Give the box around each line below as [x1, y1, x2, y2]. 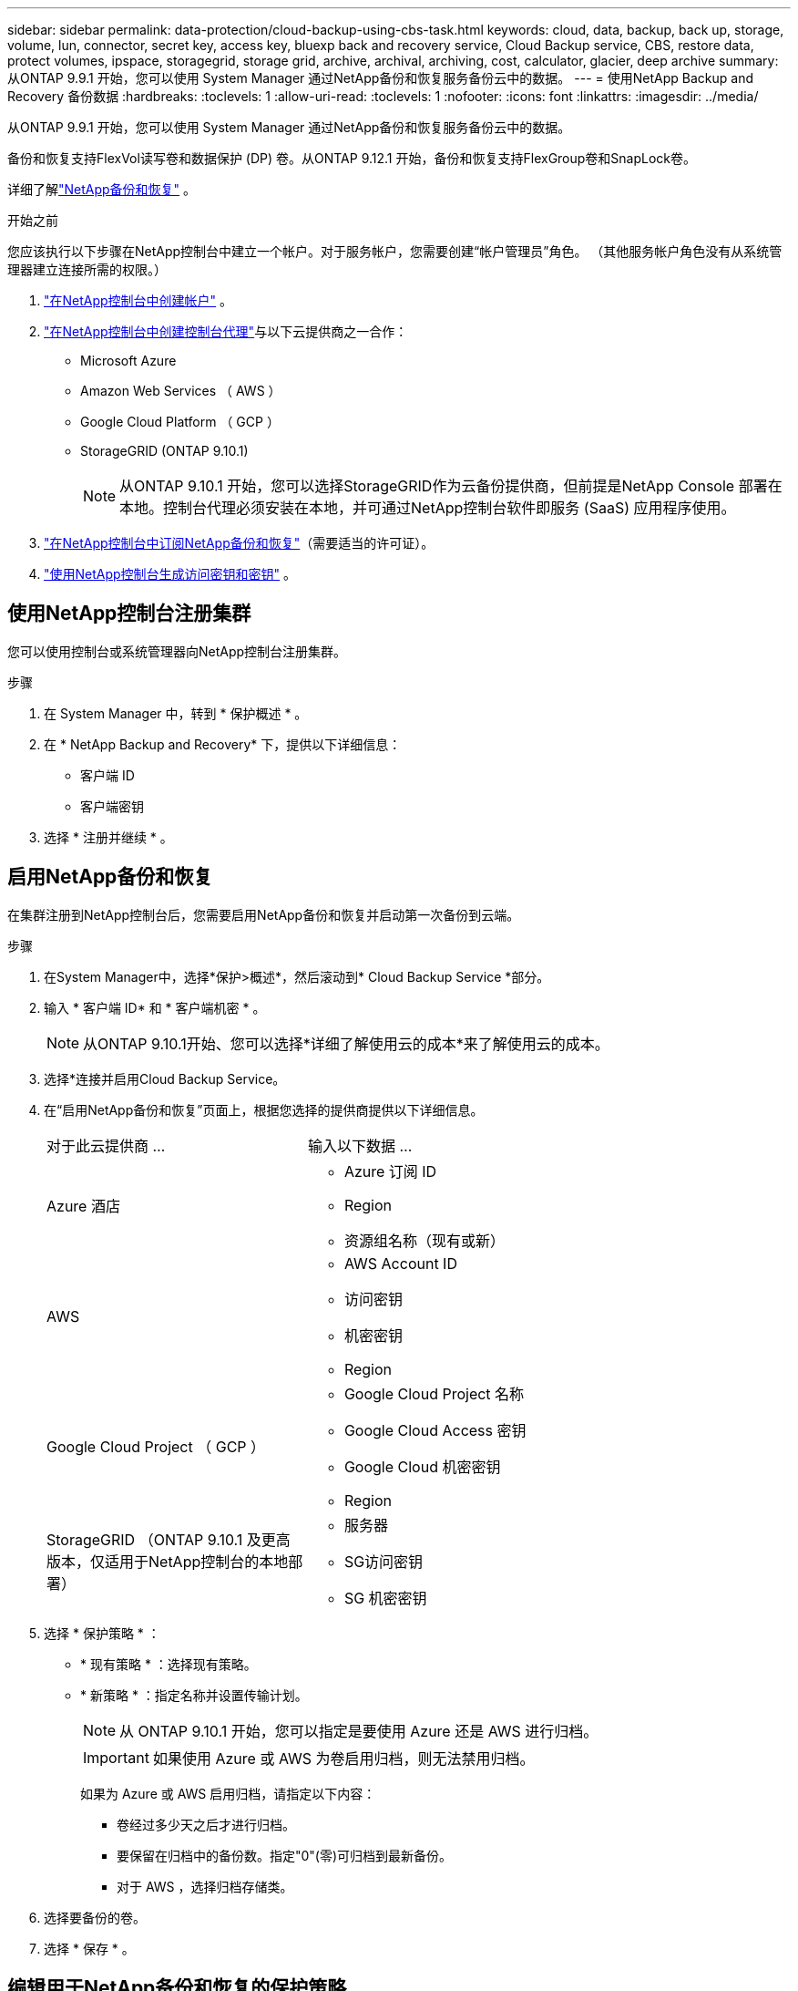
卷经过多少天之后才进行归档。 [117, 1816, 295, 1832]
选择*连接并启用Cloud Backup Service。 [44, 1070, 286, 1087]
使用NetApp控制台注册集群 [7, 602, 251, 625]
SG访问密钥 [343, 1552, 424, 1571]
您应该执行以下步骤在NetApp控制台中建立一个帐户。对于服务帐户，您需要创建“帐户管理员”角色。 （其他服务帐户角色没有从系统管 [7, 243, 783, 259]
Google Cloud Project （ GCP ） [46, 1437, 266, 1456]
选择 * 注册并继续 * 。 [44, 829, 173, 845]
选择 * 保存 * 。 [44, 1940, 135, 1956]
